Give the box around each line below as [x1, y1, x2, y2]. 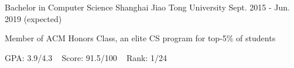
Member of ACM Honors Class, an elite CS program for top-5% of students [5, 32, 276, 44]
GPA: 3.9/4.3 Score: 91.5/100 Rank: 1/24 [5, 51, 167, 63]
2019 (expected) [5, 12, 62, 24]
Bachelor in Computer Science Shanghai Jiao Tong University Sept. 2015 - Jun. [5, 1, 290, 13]
